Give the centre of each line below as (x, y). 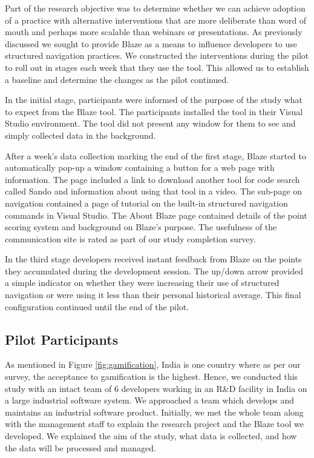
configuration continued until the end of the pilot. (97, 306)
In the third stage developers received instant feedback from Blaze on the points (153, 259)
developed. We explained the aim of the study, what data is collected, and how (151, 436)
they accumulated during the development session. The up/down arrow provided (154, 270)
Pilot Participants (62, 339)
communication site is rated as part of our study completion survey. (130, 238)
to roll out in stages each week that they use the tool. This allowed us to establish (157, 67)
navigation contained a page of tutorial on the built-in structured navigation (146, 203)
